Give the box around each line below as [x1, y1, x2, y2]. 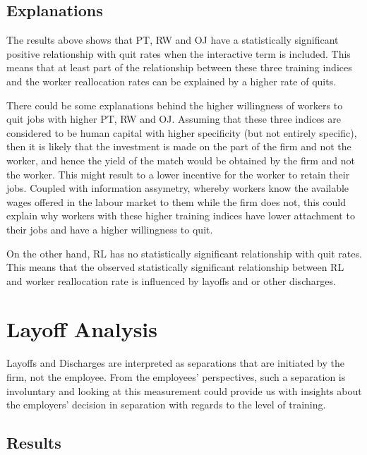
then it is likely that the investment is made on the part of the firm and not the [6, 139, 351, 154]
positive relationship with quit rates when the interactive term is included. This [6, 46, 351, 61]
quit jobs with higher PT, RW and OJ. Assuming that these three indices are [6, 111, 341, 126]
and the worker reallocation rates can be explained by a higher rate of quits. [6, 73, 337, 88]
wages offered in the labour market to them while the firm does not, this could [6, 194, 347, 209]
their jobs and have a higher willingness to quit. [6, 222, 213, 236]
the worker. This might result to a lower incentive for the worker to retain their [6, 166, 350, 181]
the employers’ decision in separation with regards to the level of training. [6, 397, 326, 412]
